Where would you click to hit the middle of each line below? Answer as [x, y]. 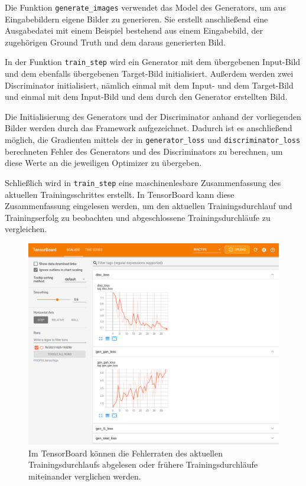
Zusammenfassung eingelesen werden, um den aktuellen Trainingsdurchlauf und [149, 206]
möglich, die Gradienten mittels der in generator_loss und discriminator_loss [153, 140]
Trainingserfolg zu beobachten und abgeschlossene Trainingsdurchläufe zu [138, 217]
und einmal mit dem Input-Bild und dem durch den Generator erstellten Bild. [146, 97]
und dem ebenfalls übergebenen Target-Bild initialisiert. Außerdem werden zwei [149, 74]
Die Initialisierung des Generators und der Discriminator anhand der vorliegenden [153, 116]
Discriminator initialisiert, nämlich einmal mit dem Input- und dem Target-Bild [149, 85]
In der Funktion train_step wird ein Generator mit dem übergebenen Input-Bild [153, 62]
